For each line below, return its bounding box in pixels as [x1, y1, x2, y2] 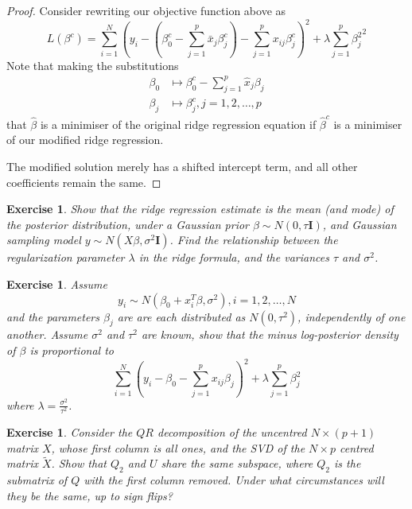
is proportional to [29, 341, 114, 358]
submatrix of [6, 472, 68, 488]
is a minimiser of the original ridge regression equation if [40, 115, 317, 132]
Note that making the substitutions [6, 56, 179, 73]
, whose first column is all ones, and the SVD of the [51, 439, 305, 456]
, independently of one [297, 308, 406, 324]
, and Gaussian [322, 216, 397, 232]
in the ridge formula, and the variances [138, 249, 329, 266]
